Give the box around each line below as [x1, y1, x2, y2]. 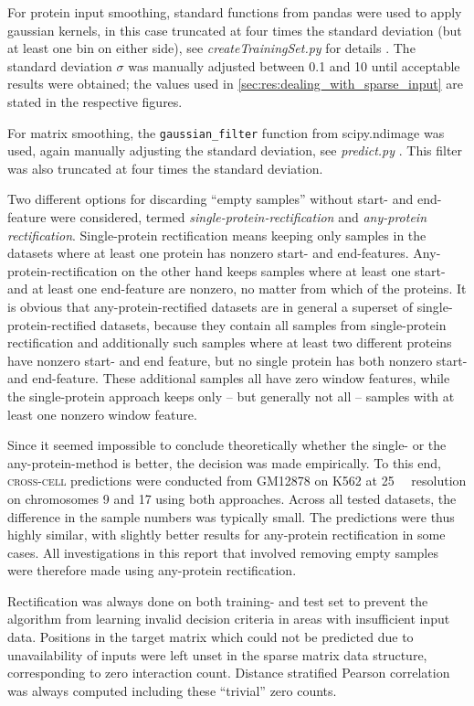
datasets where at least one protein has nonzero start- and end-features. [7, 243, 409, 262]
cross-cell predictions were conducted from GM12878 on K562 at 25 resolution [7, 471, 467, 490]
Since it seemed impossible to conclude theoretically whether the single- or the [7, 435, 447, 455]
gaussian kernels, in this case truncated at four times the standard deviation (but [7, 20, 462, 39]
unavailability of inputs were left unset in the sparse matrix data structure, [7, 645, 427, 664]
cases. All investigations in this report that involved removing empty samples [7, 542, 438, 562]
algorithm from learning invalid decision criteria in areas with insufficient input [7, 609, 450, 628]
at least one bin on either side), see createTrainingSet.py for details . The [7, 38, 416, 58]
